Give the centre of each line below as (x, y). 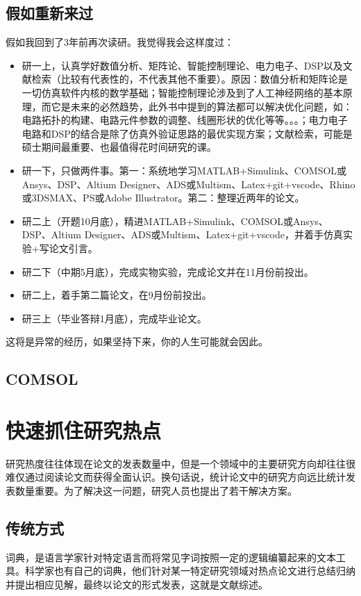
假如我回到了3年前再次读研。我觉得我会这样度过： (120, 42)
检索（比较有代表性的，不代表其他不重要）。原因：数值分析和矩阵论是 (190, 79)
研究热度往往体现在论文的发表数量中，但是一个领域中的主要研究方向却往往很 (180, 463)
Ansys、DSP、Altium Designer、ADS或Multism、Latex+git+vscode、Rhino (188, 184)
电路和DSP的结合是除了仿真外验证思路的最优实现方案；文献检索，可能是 (187, 133)
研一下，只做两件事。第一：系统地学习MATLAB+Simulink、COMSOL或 (184, 170)
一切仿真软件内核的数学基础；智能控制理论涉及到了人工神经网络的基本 (182, 92)
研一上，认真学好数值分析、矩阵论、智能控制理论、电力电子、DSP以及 (182, 65)
